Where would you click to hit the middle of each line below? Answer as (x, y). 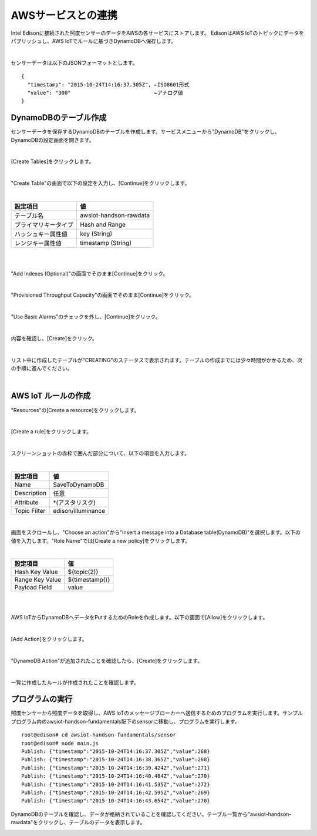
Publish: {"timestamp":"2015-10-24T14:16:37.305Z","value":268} (116, 752)
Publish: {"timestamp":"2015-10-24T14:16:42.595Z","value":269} (116, 792)
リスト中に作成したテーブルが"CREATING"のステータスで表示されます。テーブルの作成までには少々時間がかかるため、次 (156, 360)
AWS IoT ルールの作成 (51, 396)
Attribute (26, 502)
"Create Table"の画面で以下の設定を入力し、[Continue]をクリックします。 (100, 183)
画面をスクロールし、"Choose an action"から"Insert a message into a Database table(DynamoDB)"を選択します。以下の (156, 532)
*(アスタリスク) (75, 502)
